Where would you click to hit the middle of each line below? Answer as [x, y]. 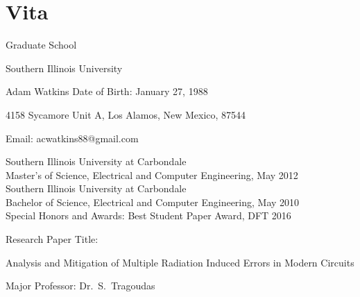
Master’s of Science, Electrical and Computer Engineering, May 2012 [152, 175]
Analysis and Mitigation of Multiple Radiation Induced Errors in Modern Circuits [180, 262]
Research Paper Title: [52, 239]
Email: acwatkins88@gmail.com [72, 138]
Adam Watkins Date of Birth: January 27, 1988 [107, 91]
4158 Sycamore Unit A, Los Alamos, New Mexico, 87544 [126, 114]
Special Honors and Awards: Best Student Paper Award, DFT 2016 [148, 215]
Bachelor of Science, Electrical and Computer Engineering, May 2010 [153, 202]
